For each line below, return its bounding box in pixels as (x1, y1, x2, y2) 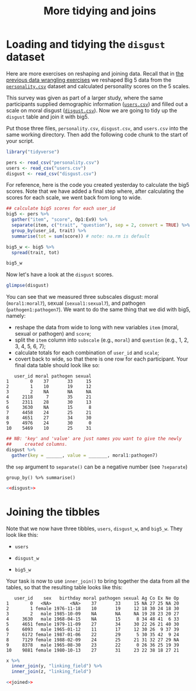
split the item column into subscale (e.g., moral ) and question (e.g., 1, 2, (14, 336, 189, 343)
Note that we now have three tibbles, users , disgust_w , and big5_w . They (6, 525, 183, 532)
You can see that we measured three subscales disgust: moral (6, 293, 159, 301)
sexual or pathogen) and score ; (14, 330, 91, 337)
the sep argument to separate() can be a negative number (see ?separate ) (6, 463, 188, 470)
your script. (6, 137, 34, 144)
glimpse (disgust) (6, 283, 49, 289)
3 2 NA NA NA (6, 389, 92, 395)
